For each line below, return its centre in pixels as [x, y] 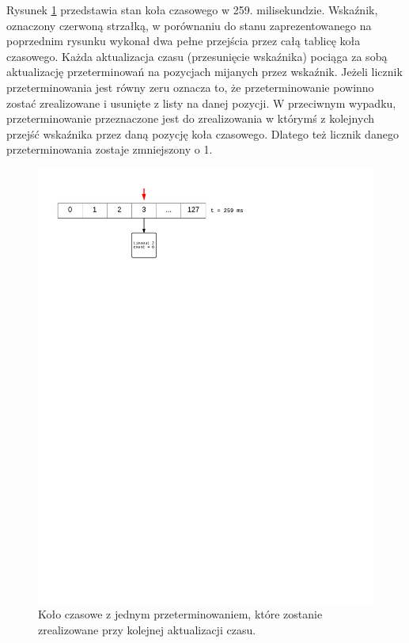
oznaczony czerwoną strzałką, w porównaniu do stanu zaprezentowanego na [189, 25]
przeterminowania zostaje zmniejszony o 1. [110, 149]
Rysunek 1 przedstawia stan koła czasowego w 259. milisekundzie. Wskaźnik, [192, 10]
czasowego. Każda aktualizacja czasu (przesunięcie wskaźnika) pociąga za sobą [197, 56]
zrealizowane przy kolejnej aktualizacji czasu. [147, 630]
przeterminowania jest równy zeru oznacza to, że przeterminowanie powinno [190, 87]
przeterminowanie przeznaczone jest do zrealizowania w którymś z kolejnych [191, 118]
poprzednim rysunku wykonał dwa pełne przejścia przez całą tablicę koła [184, 41]
